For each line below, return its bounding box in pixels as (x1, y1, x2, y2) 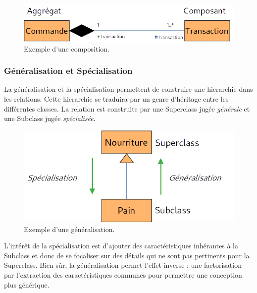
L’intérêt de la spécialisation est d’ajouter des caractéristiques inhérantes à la (4, 240, 239, 251)
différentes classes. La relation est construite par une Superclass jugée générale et (4, 103, 250, 114)
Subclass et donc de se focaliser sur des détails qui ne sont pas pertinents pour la (4, 250, 250, 260)
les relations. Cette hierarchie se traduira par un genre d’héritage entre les (4, 94, 229, 104)
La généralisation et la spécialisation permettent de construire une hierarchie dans (4, 84, 253, 94)
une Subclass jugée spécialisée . (4, 113, 96, 123)
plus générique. (4, 279, 50, 290)
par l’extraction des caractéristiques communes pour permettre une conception (4, 269, 242, 280)
